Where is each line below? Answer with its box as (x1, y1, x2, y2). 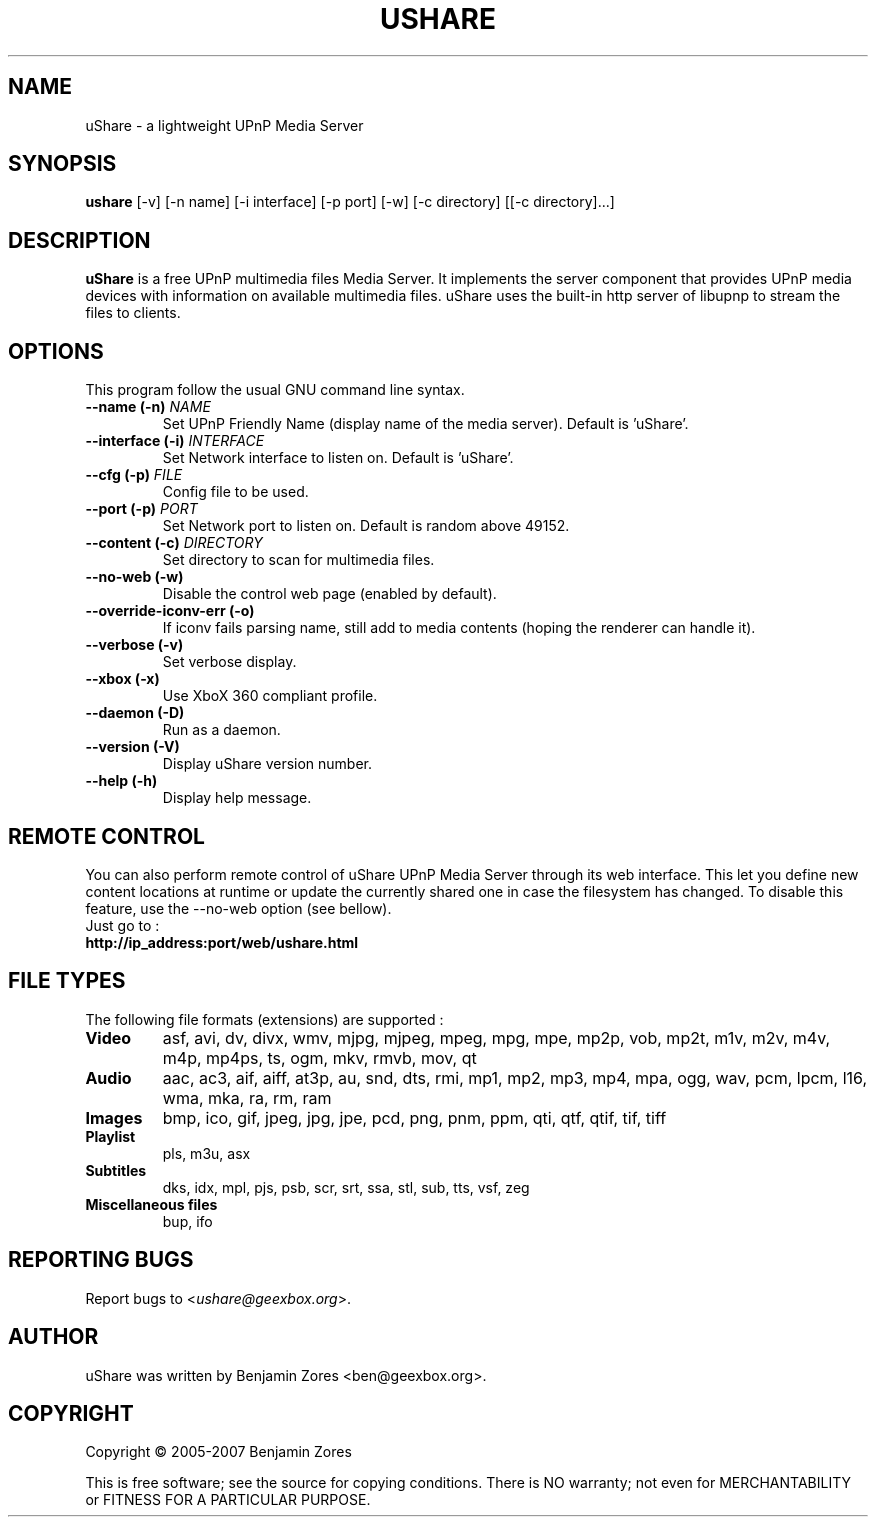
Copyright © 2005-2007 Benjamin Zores (85, 1443, 352, 1461)
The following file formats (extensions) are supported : (85, 1010, 444, 1028)
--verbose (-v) (85, 636, 184, 654)
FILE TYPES (8, 968, 126, 994)
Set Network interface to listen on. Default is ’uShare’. (162, 449, 514, 467)
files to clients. (85, 304, 181, 322)
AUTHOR (8, 1324, 99, 1350)
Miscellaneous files (85, 1195, 218, 1213)
